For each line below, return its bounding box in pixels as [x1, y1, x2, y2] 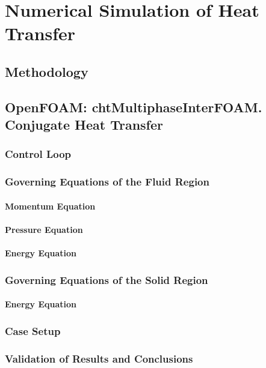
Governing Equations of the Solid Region [5, 272, 208, 287]
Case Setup [5, 323, 61, 338]
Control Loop [5, 146, 72, 161]
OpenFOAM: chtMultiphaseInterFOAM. [5, 97, 262, 116]
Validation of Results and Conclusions [5, 351, 193, 366]
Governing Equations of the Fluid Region [5, 174, 209, 189]
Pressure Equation [5, 223, 83, 235]
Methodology [5, 62, 88, 80]
